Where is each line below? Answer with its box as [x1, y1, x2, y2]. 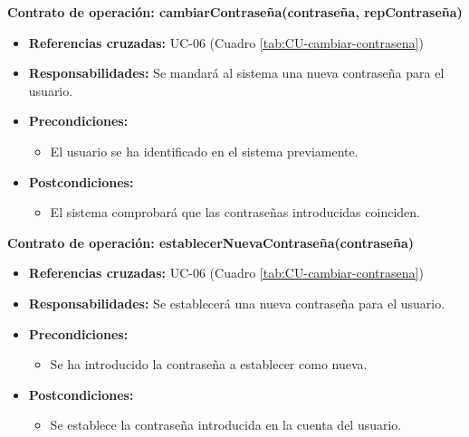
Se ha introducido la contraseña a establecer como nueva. [50, 355, 368, 374]
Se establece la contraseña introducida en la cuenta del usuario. [50, 415, 402, 434]
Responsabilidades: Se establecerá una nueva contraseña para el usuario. [28, 293, 445, 312]
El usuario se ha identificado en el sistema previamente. [50, 141, 359, 160]
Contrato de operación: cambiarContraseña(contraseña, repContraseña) [7, 3, 463, 21]
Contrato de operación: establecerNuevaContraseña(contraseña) [7, 233, 414, 252]
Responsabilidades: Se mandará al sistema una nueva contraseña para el [28, 63, 445, 82]
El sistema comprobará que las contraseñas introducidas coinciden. [50, 203, 420, 222]
